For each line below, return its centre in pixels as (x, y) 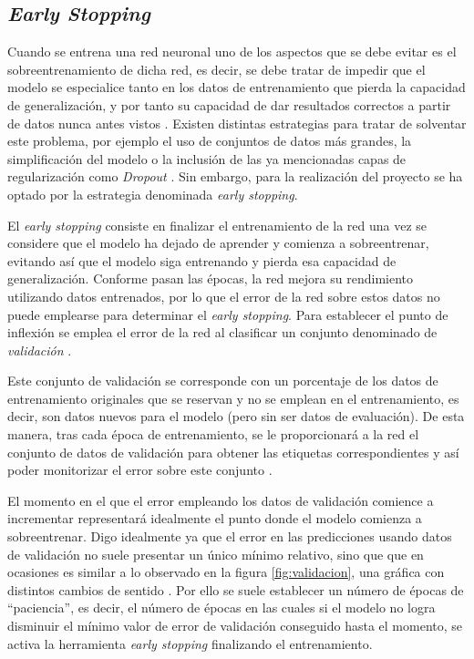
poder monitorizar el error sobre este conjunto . (140, 470)
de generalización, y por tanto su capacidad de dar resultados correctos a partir (229, 104)
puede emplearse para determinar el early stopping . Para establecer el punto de (228, 314)
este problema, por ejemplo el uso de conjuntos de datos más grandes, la (210, 141)
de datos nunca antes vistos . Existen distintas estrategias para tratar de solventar (237, 123)
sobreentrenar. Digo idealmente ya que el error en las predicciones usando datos (230, 536)
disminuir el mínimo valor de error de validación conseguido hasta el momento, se (235, 626)
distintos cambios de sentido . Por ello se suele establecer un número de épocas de (236, 589)
